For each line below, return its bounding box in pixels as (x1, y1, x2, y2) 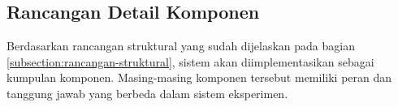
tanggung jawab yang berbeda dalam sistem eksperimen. (6, 84, 288, 101)
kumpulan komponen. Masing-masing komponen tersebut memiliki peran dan (6, 69, 392, 86)
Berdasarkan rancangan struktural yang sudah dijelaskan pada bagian (6, 37, 355, 54)
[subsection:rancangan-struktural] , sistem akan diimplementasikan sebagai (6, 53, 374, 70)
